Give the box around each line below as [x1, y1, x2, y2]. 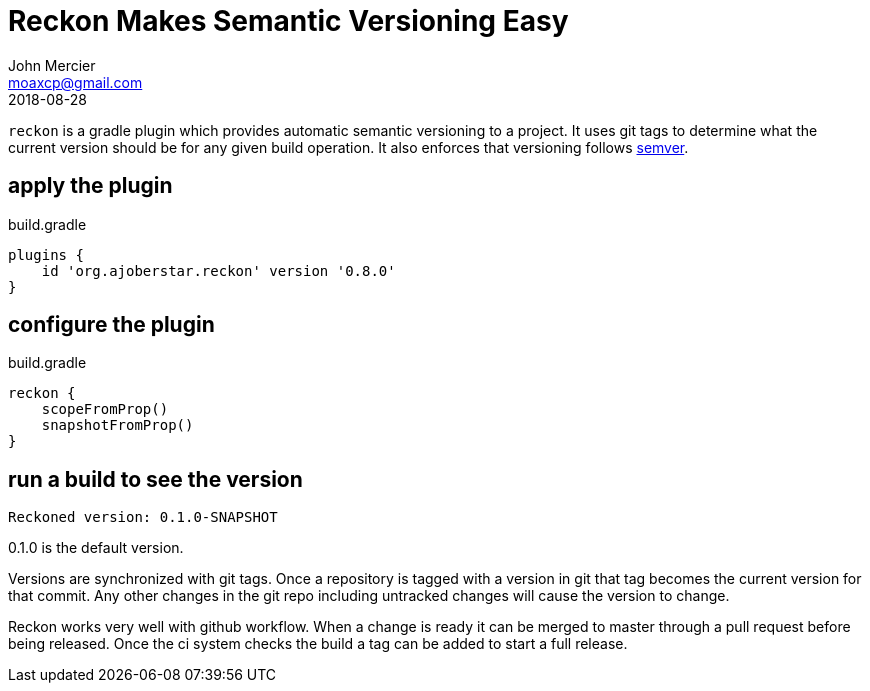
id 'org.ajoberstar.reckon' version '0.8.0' [41, 262, 396, 279]
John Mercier [8, 56, 96, 74]
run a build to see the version [8, 466, 303, 492]
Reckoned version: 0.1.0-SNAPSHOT [8, 509, 278, 526]
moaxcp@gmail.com [8, 73, 143, 91]
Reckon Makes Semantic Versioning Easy [8, 4, 569, 38]
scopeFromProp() [41, 401, 169, 418]
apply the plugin [8, 173, 173, 199]
